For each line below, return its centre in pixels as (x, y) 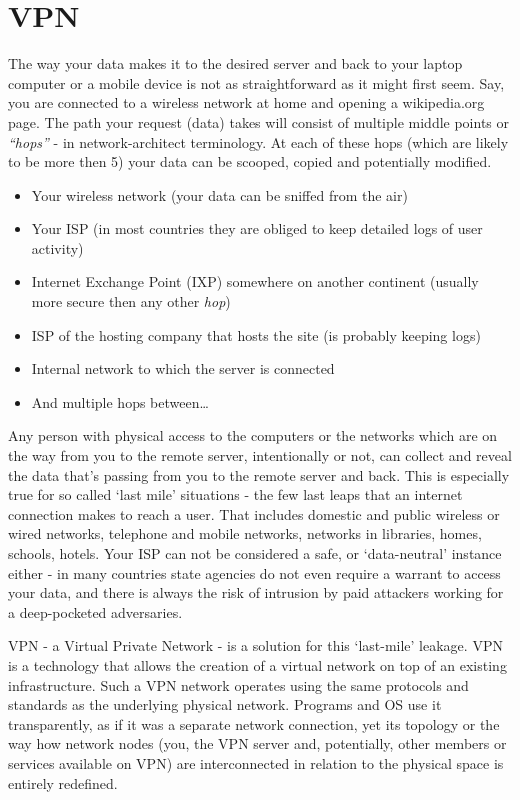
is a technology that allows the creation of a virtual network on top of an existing (257, 664)
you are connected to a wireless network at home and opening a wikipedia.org (246, 102)
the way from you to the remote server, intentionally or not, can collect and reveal (260, 455)
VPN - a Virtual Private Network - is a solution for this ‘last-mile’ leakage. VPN (255, 645)
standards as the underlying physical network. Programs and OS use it (225, 704)
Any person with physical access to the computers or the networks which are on (253, 435)
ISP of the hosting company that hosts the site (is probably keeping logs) (256, 334)
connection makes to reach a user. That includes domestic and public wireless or (254, 513)
